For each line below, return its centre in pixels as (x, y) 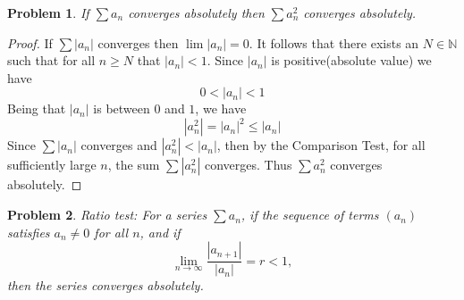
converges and (119, 145)
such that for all (51, 60)
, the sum (134, 165)
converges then (138, 42)
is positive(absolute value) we (351, 60)
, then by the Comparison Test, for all (321, 145)
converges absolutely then (196, 12)
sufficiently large (52, 165)
